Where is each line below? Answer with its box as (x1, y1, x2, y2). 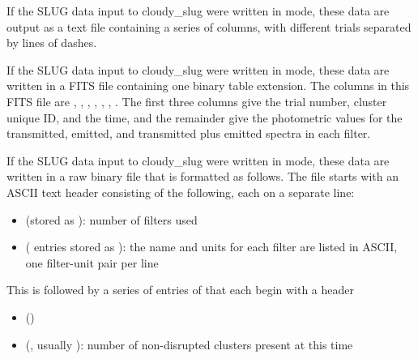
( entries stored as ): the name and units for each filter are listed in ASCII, (25, 238, 398, 255)
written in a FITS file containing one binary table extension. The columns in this (6, 77, 410, 94)
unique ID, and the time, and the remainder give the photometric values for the (6, 109, 403, 126)
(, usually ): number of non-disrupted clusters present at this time (25, 335, 353, 353)
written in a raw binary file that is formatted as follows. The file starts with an (6, 168, 399, 185)
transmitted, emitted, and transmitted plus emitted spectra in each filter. (6, 125, 371, 142)
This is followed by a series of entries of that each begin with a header (6, 281, 355, 298)
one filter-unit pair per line (25, 254, 159, 271)
